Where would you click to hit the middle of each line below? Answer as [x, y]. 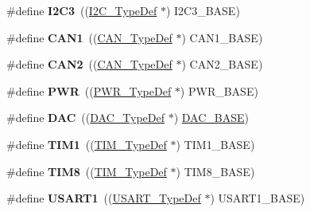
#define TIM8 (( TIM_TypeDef [87, 171]
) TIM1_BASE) [215, 144]
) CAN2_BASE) [222, 64]
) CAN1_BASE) [222, 37]
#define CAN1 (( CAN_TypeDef [89, 37]
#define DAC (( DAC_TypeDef [85, 118]
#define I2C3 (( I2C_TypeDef [82, 10]
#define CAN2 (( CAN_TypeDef [89, 64]
